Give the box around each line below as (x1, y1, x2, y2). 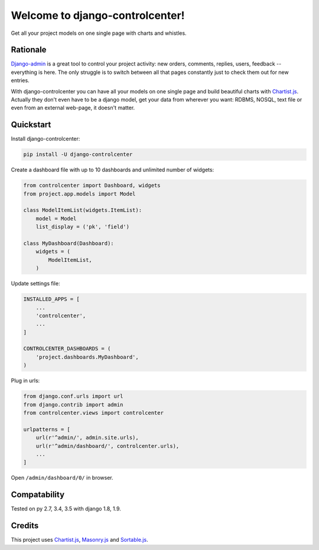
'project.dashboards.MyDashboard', (35, 353, 139, 360)
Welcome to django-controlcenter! (11, 9, 185, 22)
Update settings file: (11, 280, 60, 287)
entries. (11, 77, 30, 84)
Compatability (11, 490, 65, 500)
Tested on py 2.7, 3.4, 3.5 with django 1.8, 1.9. (11, 505, 121, 512)
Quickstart (11, 120, 51, 130)
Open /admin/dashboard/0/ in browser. (11, 474, 113, 481)
